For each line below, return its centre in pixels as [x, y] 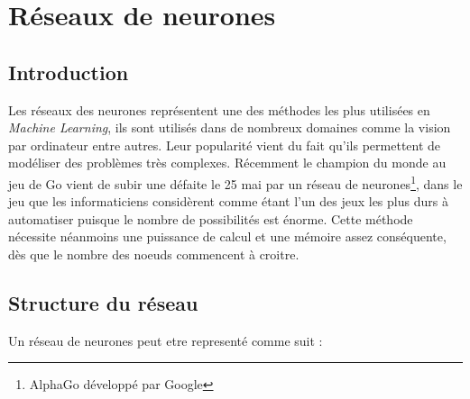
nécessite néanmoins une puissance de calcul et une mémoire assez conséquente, [227, 236]
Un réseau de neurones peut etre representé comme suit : [166, 340]
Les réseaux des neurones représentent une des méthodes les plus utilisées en [219, 109]
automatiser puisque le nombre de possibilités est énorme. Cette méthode [211, 218]
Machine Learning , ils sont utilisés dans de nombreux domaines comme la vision [230, 127]
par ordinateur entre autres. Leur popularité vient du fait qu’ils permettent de [225, 145]
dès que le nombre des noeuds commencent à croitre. [154, 254]
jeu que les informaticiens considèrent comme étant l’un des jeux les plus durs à [228, 201]
